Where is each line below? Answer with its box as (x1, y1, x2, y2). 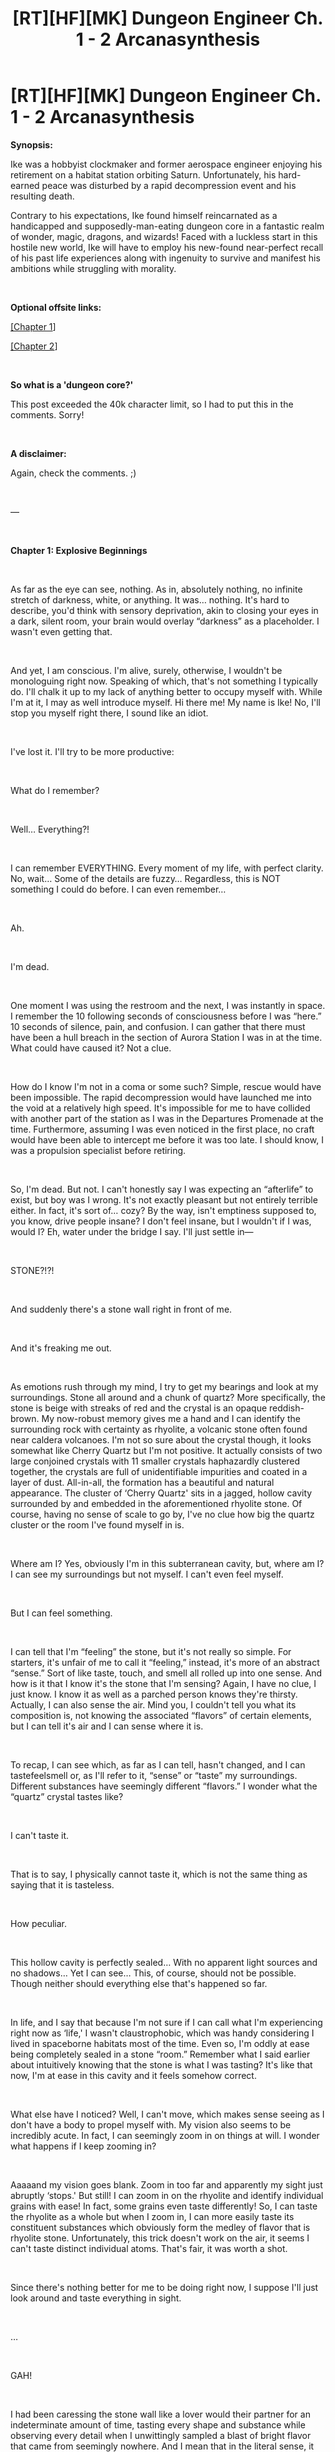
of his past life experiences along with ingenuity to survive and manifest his (10, 252, 321, 264)
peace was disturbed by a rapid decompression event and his (41, 179, 297, 191)
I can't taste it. (10, 1829, 70, 1841)
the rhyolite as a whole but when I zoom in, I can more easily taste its (10, 2210, 295, 2222)
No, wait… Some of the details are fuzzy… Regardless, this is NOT (10, 872, 282, 884)
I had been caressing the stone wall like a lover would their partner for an (10, 2408, 311, 2420)
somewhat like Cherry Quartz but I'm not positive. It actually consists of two (10, 1444, 323, 1456)
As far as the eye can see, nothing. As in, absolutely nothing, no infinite (10, 583, 303, 595)
